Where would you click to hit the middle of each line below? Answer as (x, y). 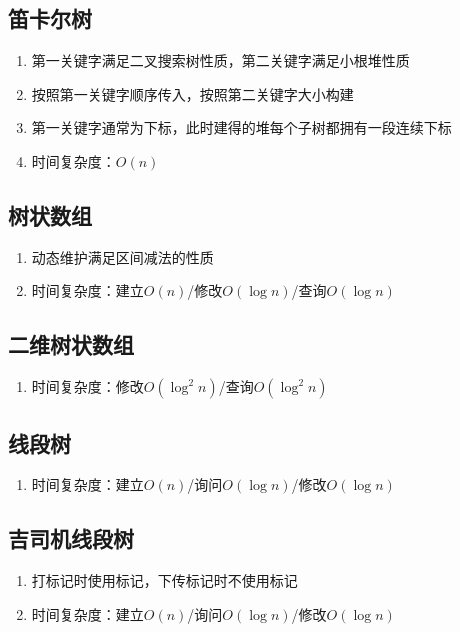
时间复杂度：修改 (87, 386)
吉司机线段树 (71, 538)
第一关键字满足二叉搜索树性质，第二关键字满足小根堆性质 (220, 60)
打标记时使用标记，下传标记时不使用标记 (164, 580)
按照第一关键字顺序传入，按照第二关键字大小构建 (192, 93)
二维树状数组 (71, 344)
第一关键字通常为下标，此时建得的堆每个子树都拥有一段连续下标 (241, 127)
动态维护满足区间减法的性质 (122, 256)
